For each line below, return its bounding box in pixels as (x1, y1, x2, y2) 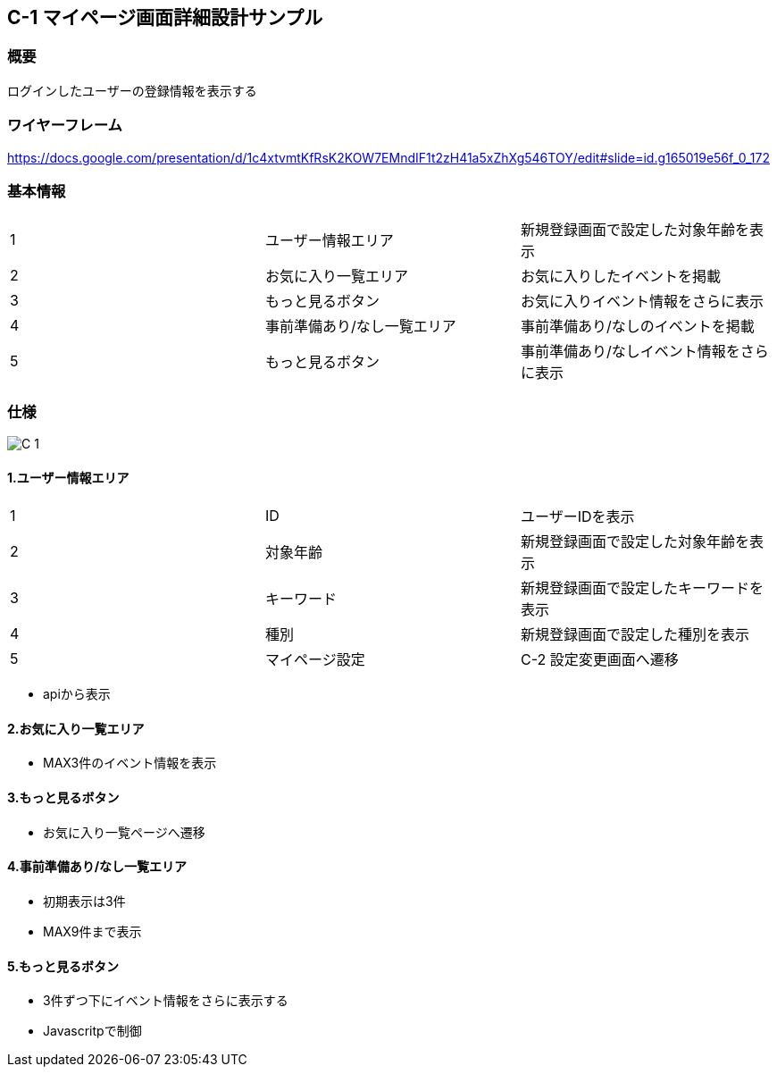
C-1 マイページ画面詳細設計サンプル (7, 6, 323, 29)
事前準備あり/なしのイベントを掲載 (520, 317, 755, 336)
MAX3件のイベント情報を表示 (43, 755, 217, 771)
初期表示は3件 (43, 893, 126, 909)
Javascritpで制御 (43, 1023, 142, 1039)
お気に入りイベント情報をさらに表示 (520, 292, 764, 311)
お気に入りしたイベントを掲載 (520, 267, 721, 286)
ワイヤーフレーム (7, 116, 122, 135)
